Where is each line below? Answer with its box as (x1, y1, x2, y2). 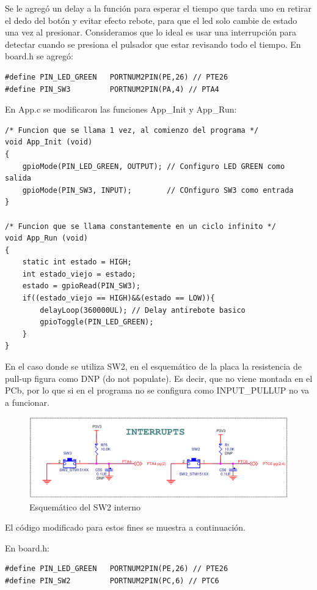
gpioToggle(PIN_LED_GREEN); (40, 318, 154, 327)
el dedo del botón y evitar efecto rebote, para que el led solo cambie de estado (5, 13, 297, 26)
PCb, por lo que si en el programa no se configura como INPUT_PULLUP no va (5, 384, 310, 397)
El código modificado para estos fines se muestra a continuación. (5, 521, 246, 534)
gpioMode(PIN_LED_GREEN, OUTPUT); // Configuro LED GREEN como (22, 162, 285, 171)
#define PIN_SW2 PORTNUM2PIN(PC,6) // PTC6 (5, 576, 219, 585)
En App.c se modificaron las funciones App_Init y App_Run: (5, 103, 237, 116)
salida (5, 174, 31, 183)
